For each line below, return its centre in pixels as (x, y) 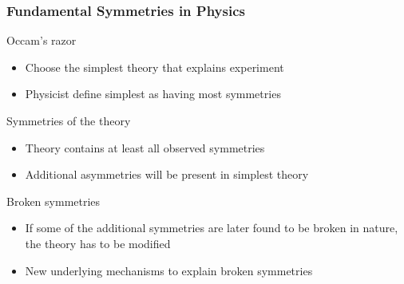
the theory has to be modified (98, 243)
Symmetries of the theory (69, 120)
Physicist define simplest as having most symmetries (153, 94)
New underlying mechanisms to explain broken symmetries (169, 270)
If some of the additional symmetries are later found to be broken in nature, (212, 228)
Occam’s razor (42, 40)
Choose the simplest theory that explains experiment (154, 67)
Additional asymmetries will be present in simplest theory (167, 174)
